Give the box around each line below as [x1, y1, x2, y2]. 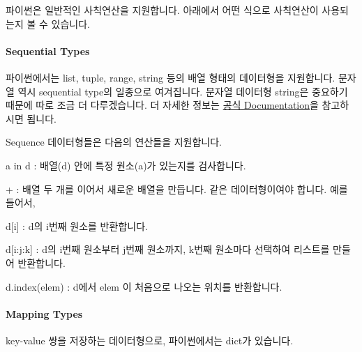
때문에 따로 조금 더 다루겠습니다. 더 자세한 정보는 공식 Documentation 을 [6, 98, 319, 112]
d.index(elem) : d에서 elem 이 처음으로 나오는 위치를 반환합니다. [6, 279, 282, 293]
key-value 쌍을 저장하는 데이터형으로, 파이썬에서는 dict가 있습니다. [6, 332, 294, 347]
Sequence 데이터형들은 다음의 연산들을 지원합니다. [6, 135, 222, 149]
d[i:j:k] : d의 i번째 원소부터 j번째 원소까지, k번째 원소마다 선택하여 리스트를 [6, 242, 330, 257]
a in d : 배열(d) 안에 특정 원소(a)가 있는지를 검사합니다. [6, 158, 246, 172]
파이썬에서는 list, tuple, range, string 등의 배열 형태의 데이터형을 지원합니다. [6, 70, 335, 84]
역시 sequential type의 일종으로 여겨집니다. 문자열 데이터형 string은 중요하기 [17, 84, 348, 98]
